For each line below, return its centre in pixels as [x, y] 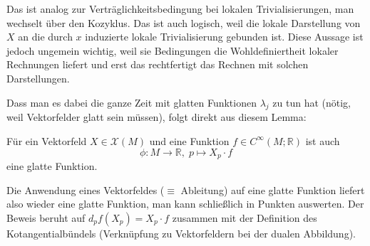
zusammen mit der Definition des [245, 217]
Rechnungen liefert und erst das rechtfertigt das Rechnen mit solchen [158, 64]
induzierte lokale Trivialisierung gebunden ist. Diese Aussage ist [224, 37]
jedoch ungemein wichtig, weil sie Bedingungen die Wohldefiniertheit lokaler [173, 50]
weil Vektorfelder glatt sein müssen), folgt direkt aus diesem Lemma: [156, 117]
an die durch [45, 37]
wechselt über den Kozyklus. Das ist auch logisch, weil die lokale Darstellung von [184, 22]
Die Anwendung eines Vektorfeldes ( [86, 189]
